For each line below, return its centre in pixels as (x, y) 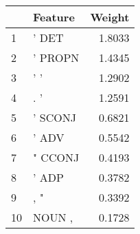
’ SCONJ (55, 117)
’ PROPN (56, 57)
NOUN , (53, 217)
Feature (54, 17)
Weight (110, 17)
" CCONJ (56, 157)
